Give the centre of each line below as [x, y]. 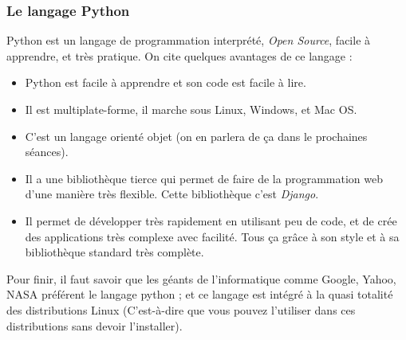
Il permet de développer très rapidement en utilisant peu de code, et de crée [211, 220]
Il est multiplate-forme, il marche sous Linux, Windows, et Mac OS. [191, 109]
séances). [47, 152]
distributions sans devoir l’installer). [95, 325]
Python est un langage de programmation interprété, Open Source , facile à [189, 40]
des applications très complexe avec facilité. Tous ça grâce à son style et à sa [212, 236]
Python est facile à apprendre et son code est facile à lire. [166, 82]
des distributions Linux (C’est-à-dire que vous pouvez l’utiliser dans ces [181, 309]
